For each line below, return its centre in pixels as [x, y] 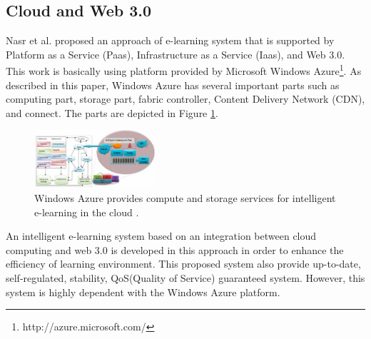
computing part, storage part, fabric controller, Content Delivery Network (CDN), [185, 99]
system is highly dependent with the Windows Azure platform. [143, 292]
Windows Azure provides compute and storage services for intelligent [185, 198]
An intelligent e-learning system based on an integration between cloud [161, 236]
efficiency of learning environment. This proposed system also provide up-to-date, [183, 264]
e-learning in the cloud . [87, 212]
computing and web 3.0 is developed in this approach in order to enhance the [175, 249]
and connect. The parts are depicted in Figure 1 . [112, 112]
